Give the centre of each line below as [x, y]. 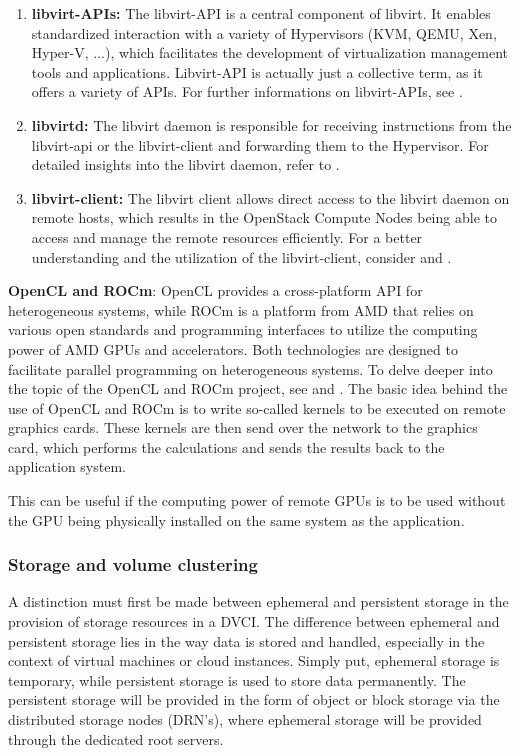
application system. [67, 466]
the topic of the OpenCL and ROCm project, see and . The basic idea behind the [258, 388]
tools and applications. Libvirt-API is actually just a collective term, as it [257, 71]
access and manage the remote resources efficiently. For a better [227, 236]
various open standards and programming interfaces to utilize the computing [243, 329]
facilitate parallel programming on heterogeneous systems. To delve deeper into [250, 368]
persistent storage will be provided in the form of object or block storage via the [254, 699]
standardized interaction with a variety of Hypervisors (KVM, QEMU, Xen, [264, 32]
